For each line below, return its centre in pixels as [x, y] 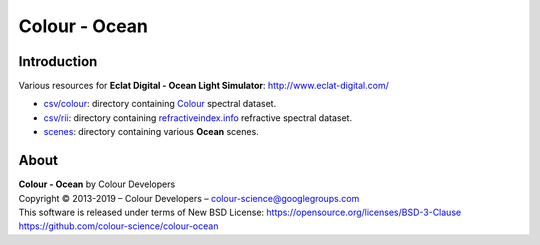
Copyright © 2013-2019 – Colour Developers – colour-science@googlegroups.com [189, 198]
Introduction [58, 61]
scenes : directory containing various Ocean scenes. [151, 132]
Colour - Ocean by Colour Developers [97, 184]
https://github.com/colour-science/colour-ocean [118, 226]
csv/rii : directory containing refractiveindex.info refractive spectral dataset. [198, 117]
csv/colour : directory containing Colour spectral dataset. [160, 104]
